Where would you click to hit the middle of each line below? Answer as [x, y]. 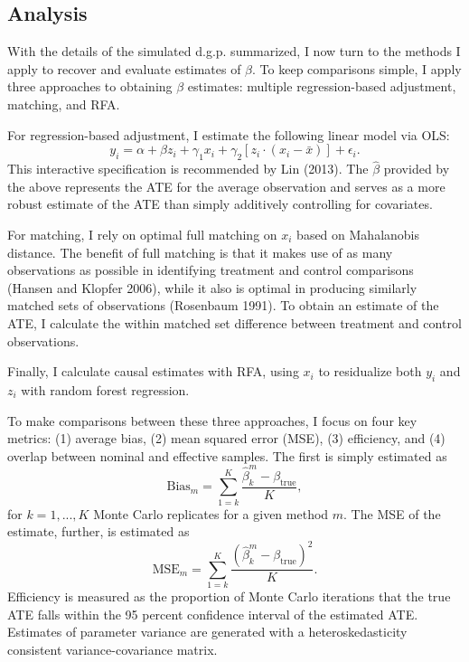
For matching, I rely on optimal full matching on [142, 234]
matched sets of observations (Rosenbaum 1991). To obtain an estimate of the [223, 305]
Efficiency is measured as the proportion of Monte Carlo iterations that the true [229, 596]
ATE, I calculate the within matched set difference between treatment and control [234, 322]
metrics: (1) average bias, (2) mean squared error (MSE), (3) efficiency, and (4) [226, 438]
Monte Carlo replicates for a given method [211, 513]
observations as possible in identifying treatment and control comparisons [211, 270]
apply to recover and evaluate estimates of [124, 68]
